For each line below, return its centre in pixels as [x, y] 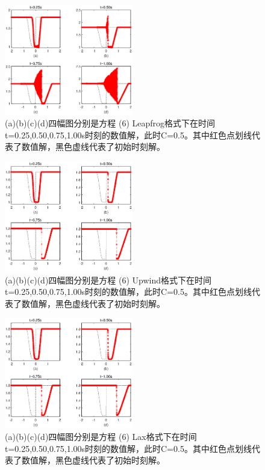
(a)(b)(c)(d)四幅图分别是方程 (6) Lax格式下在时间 [101, 437]
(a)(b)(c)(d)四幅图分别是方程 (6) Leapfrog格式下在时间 [110, 123]
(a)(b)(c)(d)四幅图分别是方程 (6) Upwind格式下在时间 [108, 280]
